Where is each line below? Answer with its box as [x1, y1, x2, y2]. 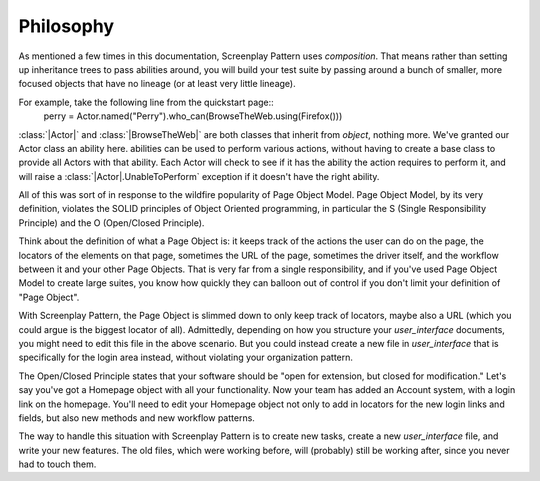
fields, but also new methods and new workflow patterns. [18, 411, 255, 424]
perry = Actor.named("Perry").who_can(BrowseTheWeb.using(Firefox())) [43, 110, 343, 122]
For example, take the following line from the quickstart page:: [18, 96, 274, 108]
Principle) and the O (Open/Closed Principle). [18, 216, 205, 229]
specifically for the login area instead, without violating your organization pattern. [18, 351, 354, 364]
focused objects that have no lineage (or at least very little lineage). [18, 78, 296, 90]
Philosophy [18, 15, 115, 37]
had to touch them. [18, 458, 97, 470]
